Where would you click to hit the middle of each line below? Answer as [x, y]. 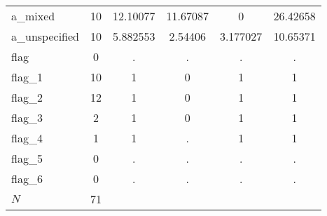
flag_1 [27, 77]
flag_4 [27, 138]
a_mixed [33, 16]
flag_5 [27, 158]
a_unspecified [45, 36]
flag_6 [27, 178]
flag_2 [27, 97]
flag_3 [27, 117]
